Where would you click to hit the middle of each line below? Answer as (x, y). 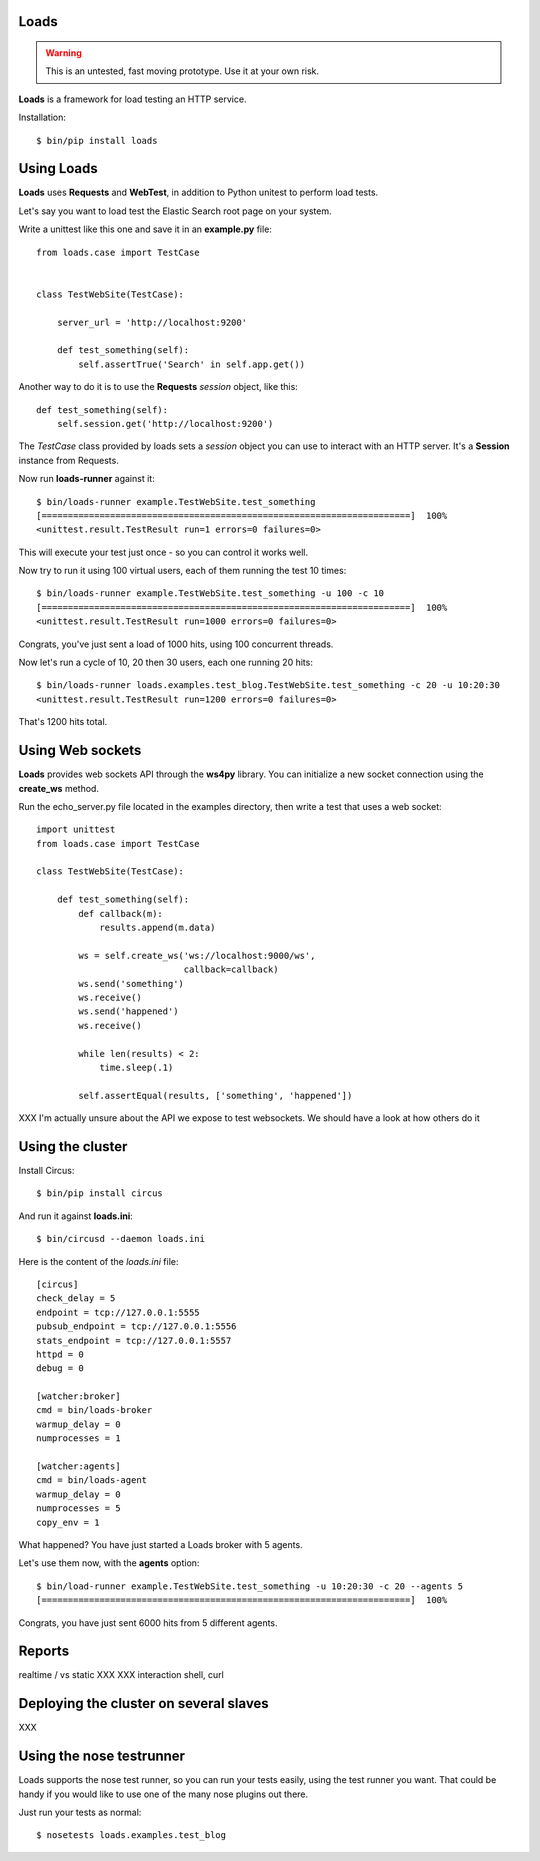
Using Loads (58, 168)
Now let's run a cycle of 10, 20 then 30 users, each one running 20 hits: (166, 662)
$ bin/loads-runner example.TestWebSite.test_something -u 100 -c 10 (210, 593)
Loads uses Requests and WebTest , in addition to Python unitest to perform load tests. (198, 192)
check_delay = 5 (76, 1298)
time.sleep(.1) (136, 1067)
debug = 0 (60, 1368)
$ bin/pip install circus (100, 1193)
